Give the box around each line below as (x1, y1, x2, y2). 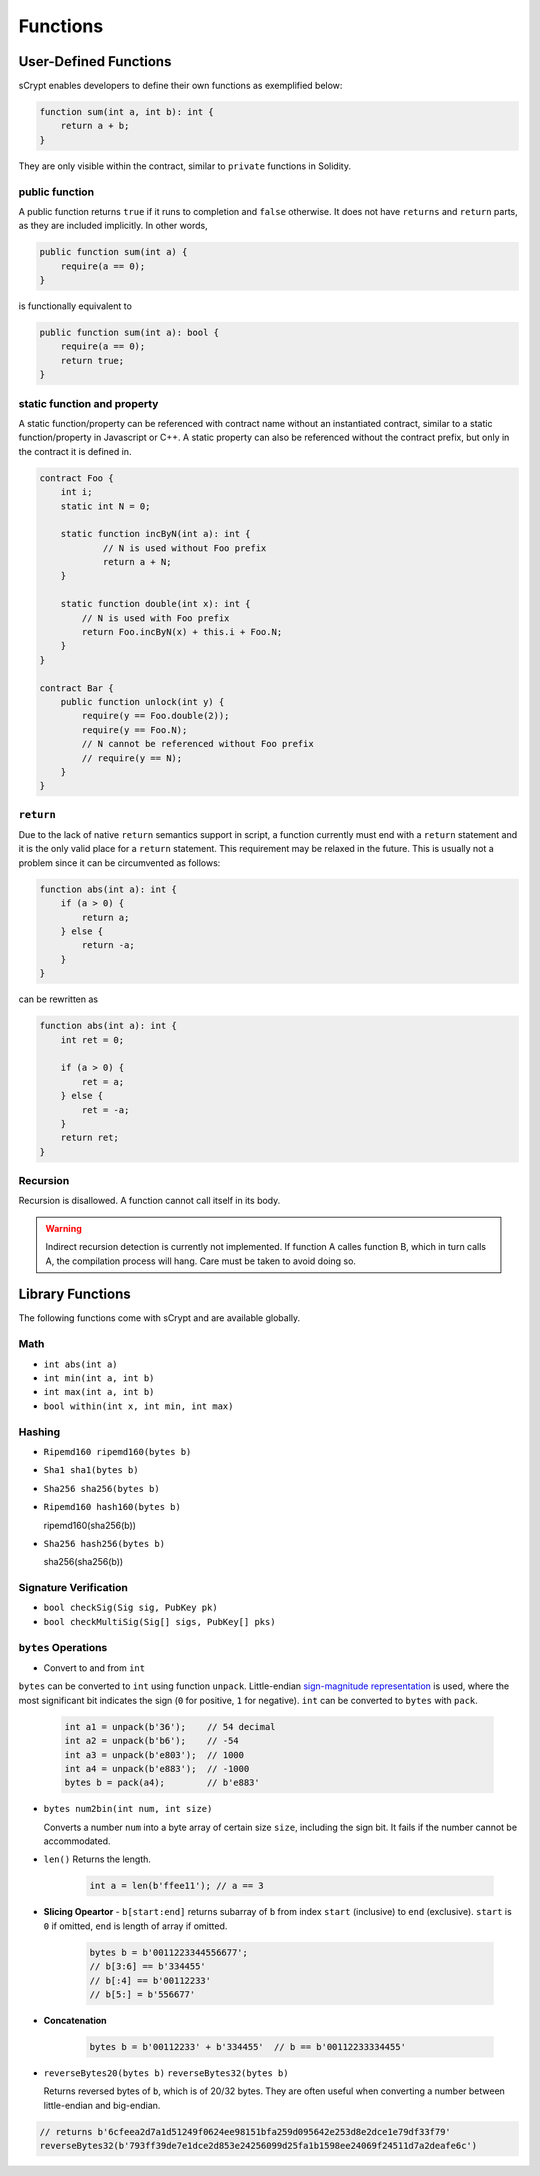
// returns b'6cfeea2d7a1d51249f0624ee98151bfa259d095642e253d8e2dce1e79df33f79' (39, 2126, 452, 2137)
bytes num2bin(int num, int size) (43, 1803, 213, 1815)
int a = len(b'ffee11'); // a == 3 (89, 1880, 264, 1892)
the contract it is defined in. (18, 445, 132, 457)
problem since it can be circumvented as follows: (18, 856, 221, 869)
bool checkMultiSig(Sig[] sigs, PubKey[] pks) (43, 1616, 276, 1627)
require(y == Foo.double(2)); (81, 710, 230, 722)
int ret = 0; (60, 1034, 125, 1045)
